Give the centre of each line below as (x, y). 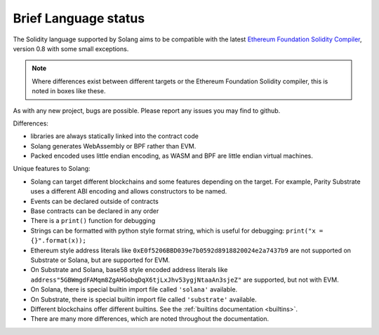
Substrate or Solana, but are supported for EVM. (100, 260)
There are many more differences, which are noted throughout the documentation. (150, 319)
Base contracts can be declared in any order (95, 211)
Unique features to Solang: (52, 169)
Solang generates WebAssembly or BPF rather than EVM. (113, 146)
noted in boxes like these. (69, 91)
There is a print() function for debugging (93, 221)
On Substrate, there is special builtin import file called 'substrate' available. (144, 299)
